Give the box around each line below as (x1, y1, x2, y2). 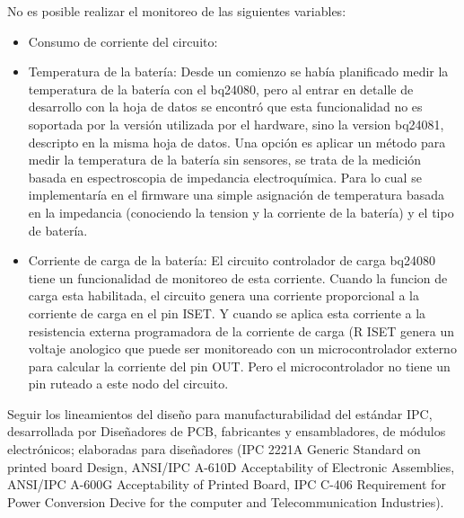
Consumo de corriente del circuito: (28, 31, 218, 50)
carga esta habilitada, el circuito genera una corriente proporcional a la (28, 286, 419, 305)
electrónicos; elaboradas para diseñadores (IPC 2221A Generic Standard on (7, 440, 421, 459)
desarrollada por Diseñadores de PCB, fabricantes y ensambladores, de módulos (7, 422, 446, 441)
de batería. (28, 220, 88, 239)
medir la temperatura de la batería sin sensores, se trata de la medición (28, 150, 422, 169)
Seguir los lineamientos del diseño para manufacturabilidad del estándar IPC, (7, 404, 433, 423)
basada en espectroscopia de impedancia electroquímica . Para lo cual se (28, 167, 422, 186)
